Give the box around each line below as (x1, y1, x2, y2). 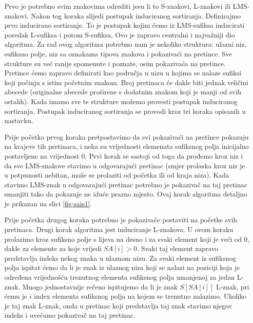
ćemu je (4, 291, 27, 301)
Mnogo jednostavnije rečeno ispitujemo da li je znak (22, 281, 178, 291)
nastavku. (4, 115, 33, 126)
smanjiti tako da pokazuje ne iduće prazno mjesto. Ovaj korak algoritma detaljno (4, 189, 248, 199)
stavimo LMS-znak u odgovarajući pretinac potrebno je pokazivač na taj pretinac (4, 179, 248, 189)
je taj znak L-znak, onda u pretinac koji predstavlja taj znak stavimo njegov (4, 300, 233, 310)
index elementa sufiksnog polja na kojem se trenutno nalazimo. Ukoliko (34, 291, 247, 301)
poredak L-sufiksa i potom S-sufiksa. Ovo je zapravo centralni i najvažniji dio (4, 29, 235, 39)
